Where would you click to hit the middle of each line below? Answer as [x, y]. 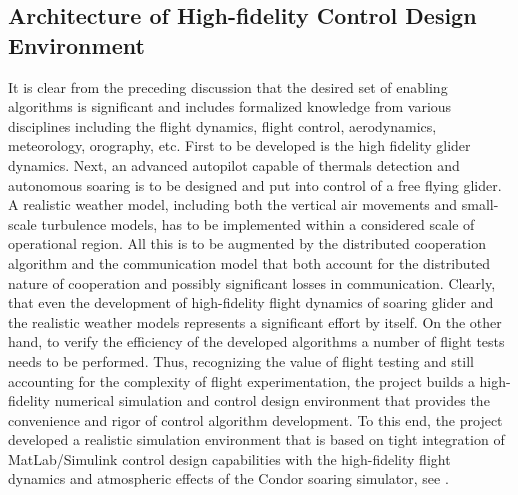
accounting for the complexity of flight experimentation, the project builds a [241, 380]
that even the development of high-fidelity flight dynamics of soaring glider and [251, 302]
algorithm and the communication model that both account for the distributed [249, 262]
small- [480, 204]
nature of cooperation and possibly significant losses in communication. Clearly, [252, 282]
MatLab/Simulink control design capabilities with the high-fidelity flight [229, 458]
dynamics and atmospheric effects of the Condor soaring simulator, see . [228, 478]
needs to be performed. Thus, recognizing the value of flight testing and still [241, 360]
